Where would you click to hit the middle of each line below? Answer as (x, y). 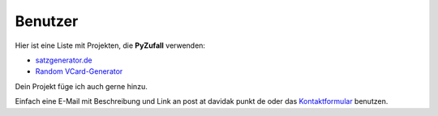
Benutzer (47, 21)
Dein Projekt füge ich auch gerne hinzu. (81, 86)
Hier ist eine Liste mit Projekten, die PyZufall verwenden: (110, 45)
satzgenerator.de (64, 60)
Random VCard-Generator (79, 71)
